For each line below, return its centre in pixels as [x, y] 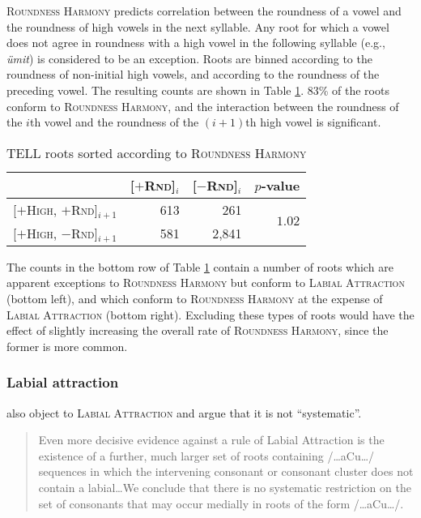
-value [281, 185]
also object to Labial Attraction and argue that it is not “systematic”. [184, 412]
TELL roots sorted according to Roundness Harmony [157, 152]
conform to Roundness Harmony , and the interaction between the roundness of [203, 106]
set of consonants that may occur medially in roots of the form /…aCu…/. [221, 503]
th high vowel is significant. [313, 122]
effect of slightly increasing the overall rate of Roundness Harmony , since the [198, 330]
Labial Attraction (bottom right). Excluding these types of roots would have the [210, 314]
